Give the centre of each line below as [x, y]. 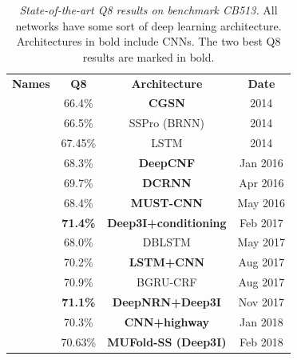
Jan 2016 [261, 162]
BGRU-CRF [167, 282]
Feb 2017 [261, 222]
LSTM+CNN [167, 262]
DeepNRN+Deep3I [166, 301]
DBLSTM [166, 242]
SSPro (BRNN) [167, 123]
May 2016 [261, 202]
